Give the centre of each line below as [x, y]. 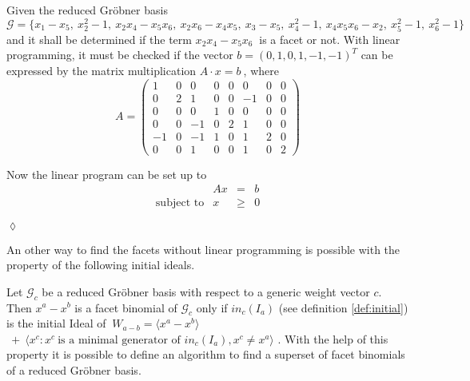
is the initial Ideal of [56, 323]
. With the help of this [333, 338]
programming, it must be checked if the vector [120, 55]
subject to [180, 202]
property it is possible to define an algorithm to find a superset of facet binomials [206, 354]
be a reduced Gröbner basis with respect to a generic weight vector [206, 291]
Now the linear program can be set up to [107, 174]
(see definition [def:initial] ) [343, 307]
